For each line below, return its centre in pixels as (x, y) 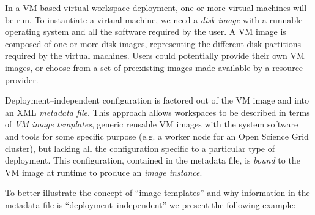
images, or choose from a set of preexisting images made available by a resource (154, 67)
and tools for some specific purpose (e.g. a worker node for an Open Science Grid (157, 136)
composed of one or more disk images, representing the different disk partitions (153, 43)
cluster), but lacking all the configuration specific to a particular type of (140, 148)
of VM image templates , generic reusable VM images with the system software (152, 124)
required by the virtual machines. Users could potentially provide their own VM (155, 55)
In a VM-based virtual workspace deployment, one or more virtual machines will (156, 7)
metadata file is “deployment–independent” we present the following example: (150, 204)
